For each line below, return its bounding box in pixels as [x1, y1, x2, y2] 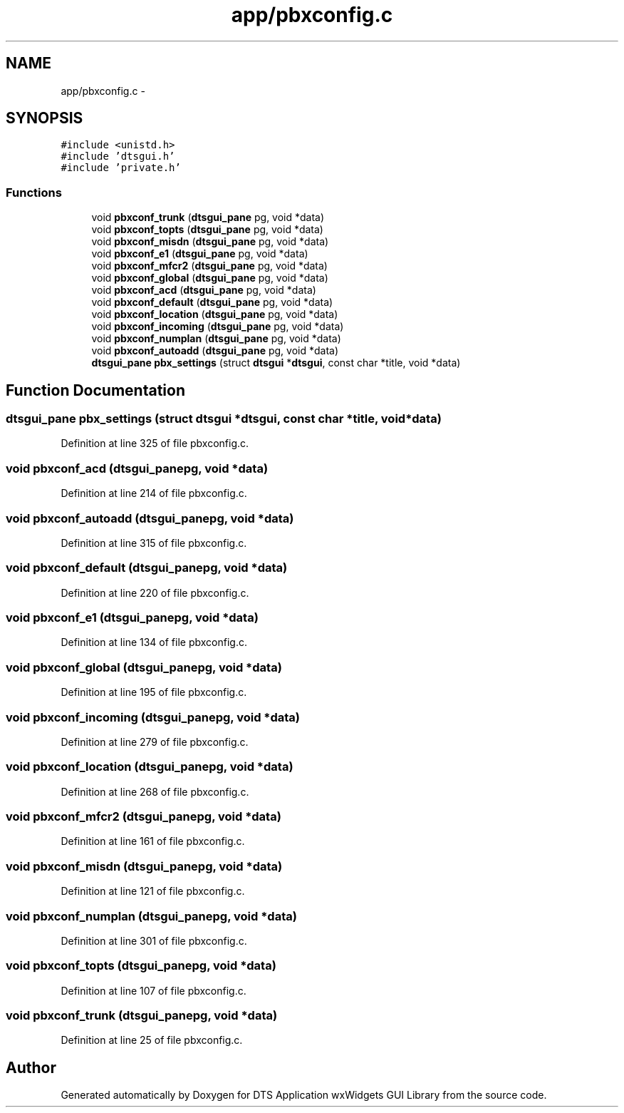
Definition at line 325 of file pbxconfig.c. [61, 437, 249, 450]
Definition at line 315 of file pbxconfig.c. [61, 536, 247, 549]
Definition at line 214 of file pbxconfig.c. [61, 487, 247, 500]
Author [6, 1058, 56, 1077]
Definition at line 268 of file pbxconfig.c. [61, 785, 249, 798]
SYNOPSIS [6, 109, 83, 128]
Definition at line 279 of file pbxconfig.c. [61, 735, 249, 748]
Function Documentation [6, 381, 185, 399]
